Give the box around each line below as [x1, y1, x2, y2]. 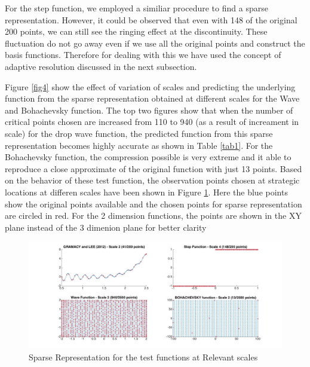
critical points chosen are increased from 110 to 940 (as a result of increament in [5, 115, 299, 128]
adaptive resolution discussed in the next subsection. [5, 60, 197, 72]
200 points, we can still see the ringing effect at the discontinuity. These [5, 25, 268, 38]
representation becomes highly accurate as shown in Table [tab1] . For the [5, 139, 273, 151]
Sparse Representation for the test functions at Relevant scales [29, 350, 258, 363]
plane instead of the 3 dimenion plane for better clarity [5, 221, 207, 233]
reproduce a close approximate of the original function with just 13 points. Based [5, 162, 302, 175]
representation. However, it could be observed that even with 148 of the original [5, 13, 297, 26]
